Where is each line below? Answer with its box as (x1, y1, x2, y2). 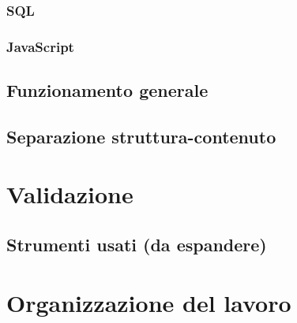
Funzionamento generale (6, 78, 209, 102)
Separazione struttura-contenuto (6, 124, 276, 148)
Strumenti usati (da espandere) (6, 232, 267, 257)
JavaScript (6, 36, 74, 56)
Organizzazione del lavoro (6, 286, 291, 318)
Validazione (6, 178, 133, 210)
